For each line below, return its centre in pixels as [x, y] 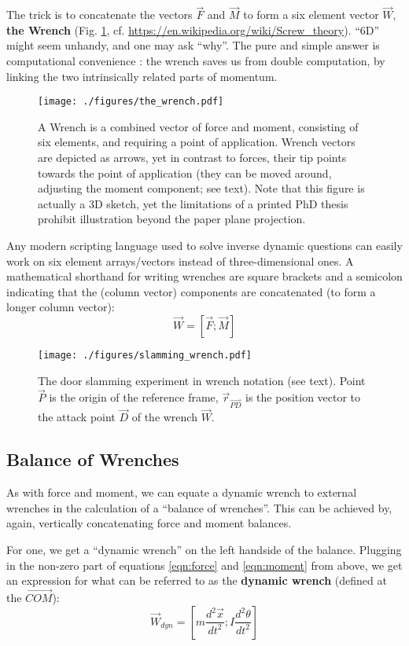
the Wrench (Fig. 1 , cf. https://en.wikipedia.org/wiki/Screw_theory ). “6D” [193, 29]
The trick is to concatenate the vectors [99, 15]
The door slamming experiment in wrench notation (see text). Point [202, 380]
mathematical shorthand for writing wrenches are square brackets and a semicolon [204, 276]
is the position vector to [303, 397]
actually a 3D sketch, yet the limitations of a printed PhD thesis [193, 203]
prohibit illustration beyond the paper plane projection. [172, 219]
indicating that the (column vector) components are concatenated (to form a [191, 291]
